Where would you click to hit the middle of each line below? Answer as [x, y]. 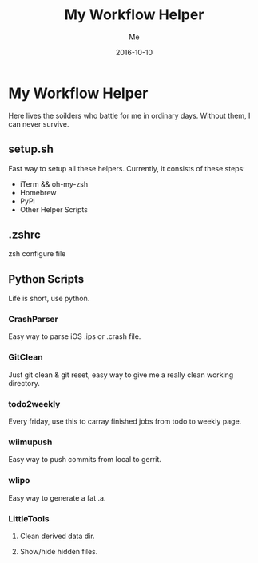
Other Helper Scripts [54, 209]
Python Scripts [46, 279]
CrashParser [33, 320]
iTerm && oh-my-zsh [54, 184]
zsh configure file [37, 254]
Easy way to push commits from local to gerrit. [85, 460]
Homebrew [38, 192]
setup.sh [31, 149]
